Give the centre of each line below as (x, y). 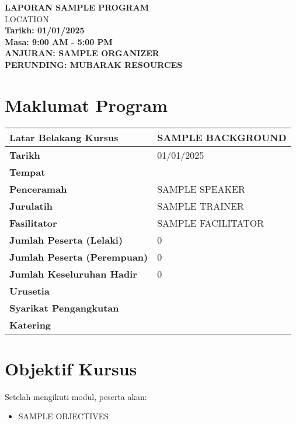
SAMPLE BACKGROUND (222, 137)
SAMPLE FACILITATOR (210, 223)
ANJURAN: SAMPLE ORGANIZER (82, 53)
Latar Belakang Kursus (64, 137)
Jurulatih (31, 206)
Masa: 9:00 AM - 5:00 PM (59, 41)
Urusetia (29, 290)
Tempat (27, 172)
